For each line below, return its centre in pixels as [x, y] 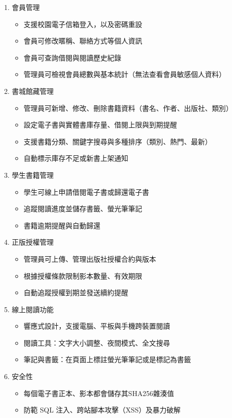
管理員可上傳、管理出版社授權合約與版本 [90, 258]
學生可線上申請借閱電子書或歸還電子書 [86, 192]
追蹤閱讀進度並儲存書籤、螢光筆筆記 [83, 209]
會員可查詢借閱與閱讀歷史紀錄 [72, 57]
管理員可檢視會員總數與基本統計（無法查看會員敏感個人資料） [125, 74]
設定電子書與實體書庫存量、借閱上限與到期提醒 [100, 125]
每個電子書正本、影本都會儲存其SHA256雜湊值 [99, 393]
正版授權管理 [33, 242]
